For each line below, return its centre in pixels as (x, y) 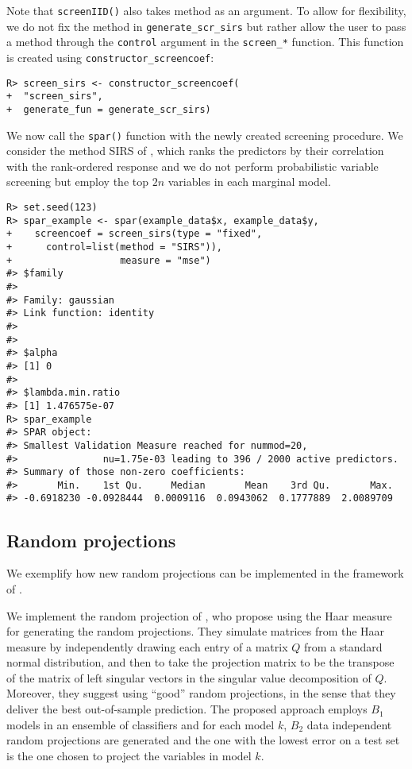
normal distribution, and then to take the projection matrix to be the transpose (200, 662)
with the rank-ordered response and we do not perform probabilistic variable (193, 166)
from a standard (343, 646)
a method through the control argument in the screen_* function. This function (205, 42)
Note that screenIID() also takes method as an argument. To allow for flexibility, (206, 10)
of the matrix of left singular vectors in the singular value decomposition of (189, 677)
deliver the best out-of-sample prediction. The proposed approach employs (187, 709)
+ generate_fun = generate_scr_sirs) (109, 109)
